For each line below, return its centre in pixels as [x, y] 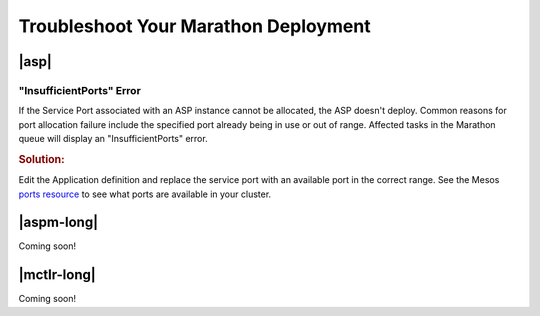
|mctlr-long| [57, 275]
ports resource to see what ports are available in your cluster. [145, 194]
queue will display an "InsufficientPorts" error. [113, 139]
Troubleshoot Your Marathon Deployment [194, 26]
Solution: [41, 159]
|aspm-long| [58, 222]
